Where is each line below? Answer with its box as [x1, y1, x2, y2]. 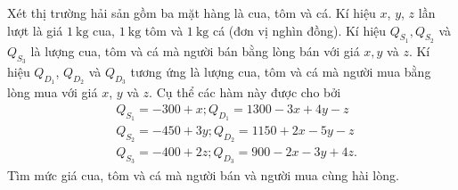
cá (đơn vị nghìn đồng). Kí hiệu [212, 21, 387, 39]
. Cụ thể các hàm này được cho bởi [149, 83, 341, 102]
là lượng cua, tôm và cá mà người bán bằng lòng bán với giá [30, 41, 360, 60]
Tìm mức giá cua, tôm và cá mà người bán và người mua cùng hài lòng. [7, 165, 399, 184]
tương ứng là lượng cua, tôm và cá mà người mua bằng [130, 62, 431, 80]
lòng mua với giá [7, 83, 98, 102]
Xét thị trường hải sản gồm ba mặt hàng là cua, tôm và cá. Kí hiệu [7, 4, 376, 21]
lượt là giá [7, 21, 63, 39]
